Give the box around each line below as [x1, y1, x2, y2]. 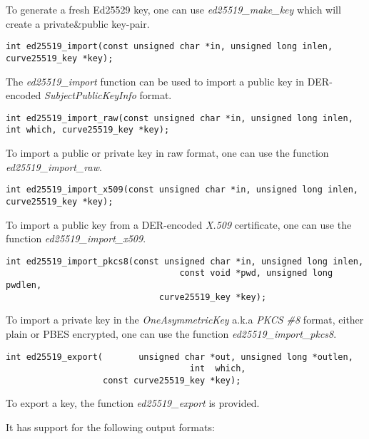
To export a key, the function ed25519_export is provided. [6, 396, 260, 410]
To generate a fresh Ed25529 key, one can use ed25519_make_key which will [6, 2, 341, 16]
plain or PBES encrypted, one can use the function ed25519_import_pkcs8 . [6, 326, 337, 341]
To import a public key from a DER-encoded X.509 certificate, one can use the [6, 217, 352, 232]
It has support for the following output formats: [6, 420, 215, 435]
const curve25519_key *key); [103, 375, 241, 386]
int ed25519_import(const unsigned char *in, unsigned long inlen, [6, 41, 333, 52]
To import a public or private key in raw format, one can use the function [6, 145, 329, 160]
